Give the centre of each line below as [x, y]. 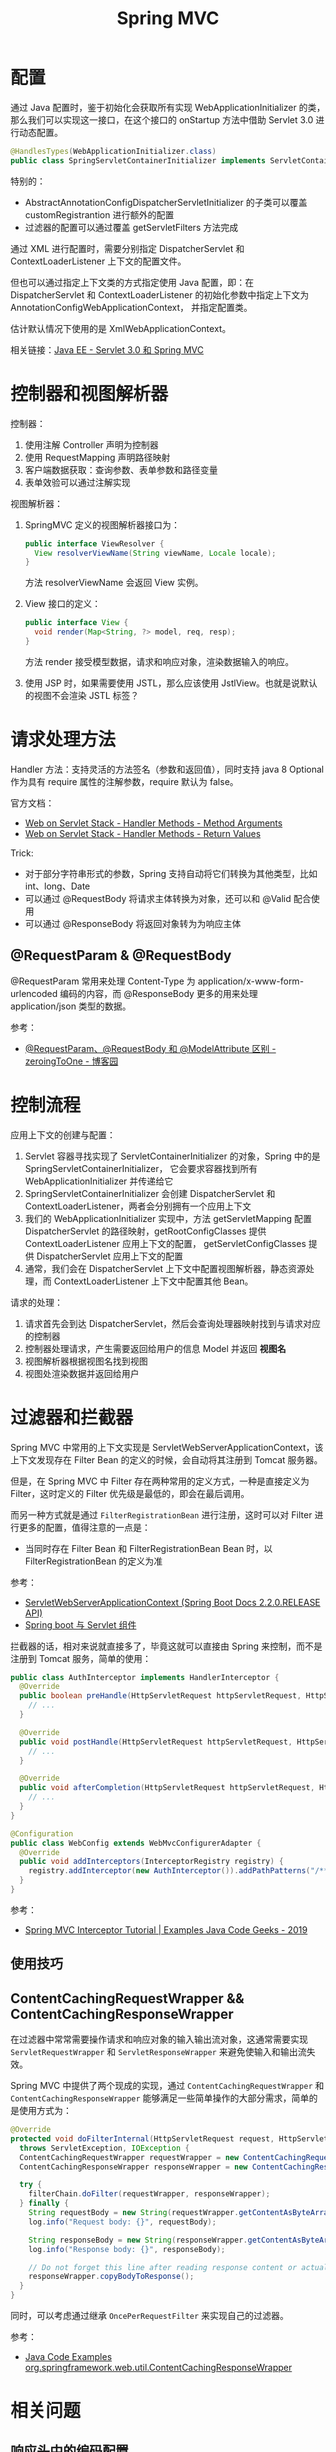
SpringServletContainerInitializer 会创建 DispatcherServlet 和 [150, 1193]
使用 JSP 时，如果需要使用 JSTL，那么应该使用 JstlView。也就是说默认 [171, 683]
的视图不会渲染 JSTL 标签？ [82, 695]
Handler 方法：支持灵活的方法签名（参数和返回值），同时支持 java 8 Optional [167, 769]
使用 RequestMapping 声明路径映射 [97, 457]
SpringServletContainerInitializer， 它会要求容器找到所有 [141, 1168]
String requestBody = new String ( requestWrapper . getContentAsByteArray [180, 2213]
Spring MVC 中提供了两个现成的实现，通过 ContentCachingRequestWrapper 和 [167, 2086]
